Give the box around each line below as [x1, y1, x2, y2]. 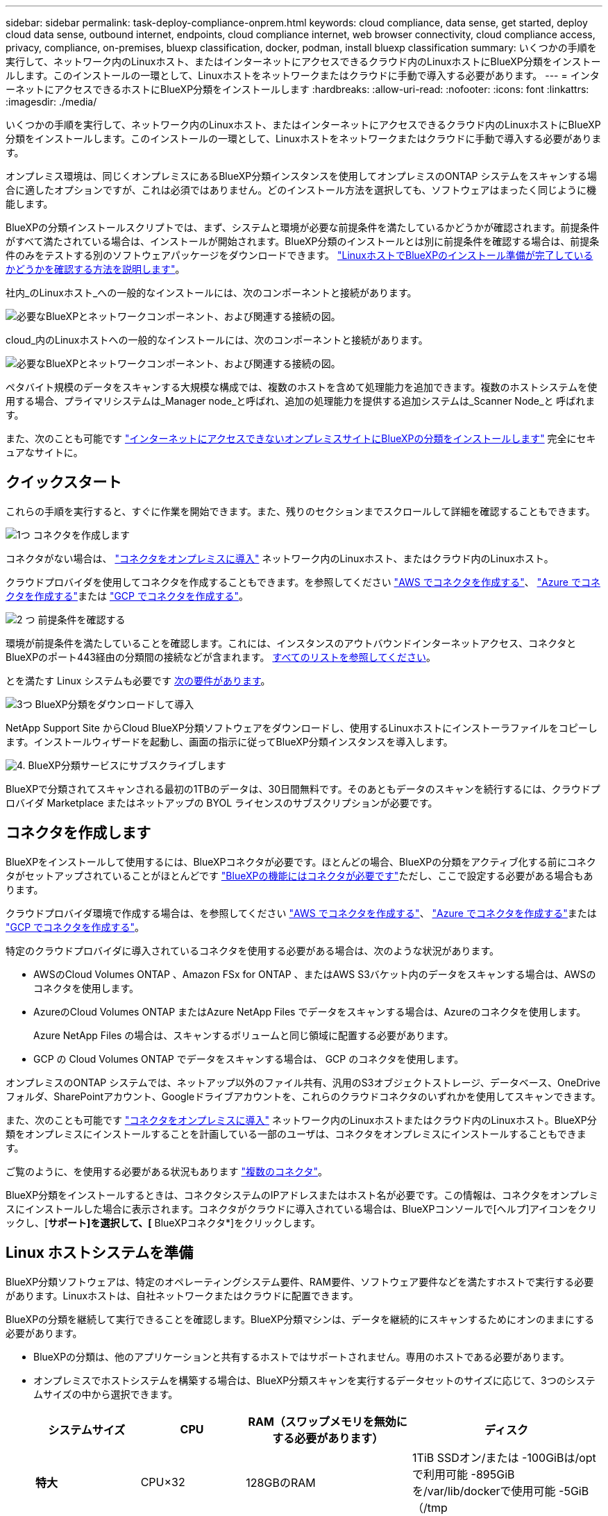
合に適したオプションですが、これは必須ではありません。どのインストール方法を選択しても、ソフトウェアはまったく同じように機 [6, 184, 596, 196]
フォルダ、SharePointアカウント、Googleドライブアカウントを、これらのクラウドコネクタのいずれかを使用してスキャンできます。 [6, 1090, 601, 1102]
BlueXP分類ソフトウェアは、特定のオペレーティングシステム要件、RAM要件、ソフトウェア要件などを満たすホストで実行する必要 [6, 1275, 594, 1288]
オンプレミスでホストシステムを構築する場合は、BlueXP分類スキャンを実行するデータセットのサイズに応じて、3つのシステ [33, 1374, 596, 1386]
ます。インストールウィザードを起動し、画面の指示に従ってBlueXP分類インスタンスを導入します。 [6, 735, 453, 748]
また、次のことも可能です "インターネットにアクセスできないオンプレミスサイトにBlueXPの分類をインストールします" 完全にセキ [6, 432, 596, 444]
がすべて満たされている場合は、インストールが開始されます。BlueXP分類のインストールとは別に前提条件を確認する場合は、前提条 [6, 235, 600, 247]
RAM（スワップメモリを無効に [248, 1414, 407, 1429]
